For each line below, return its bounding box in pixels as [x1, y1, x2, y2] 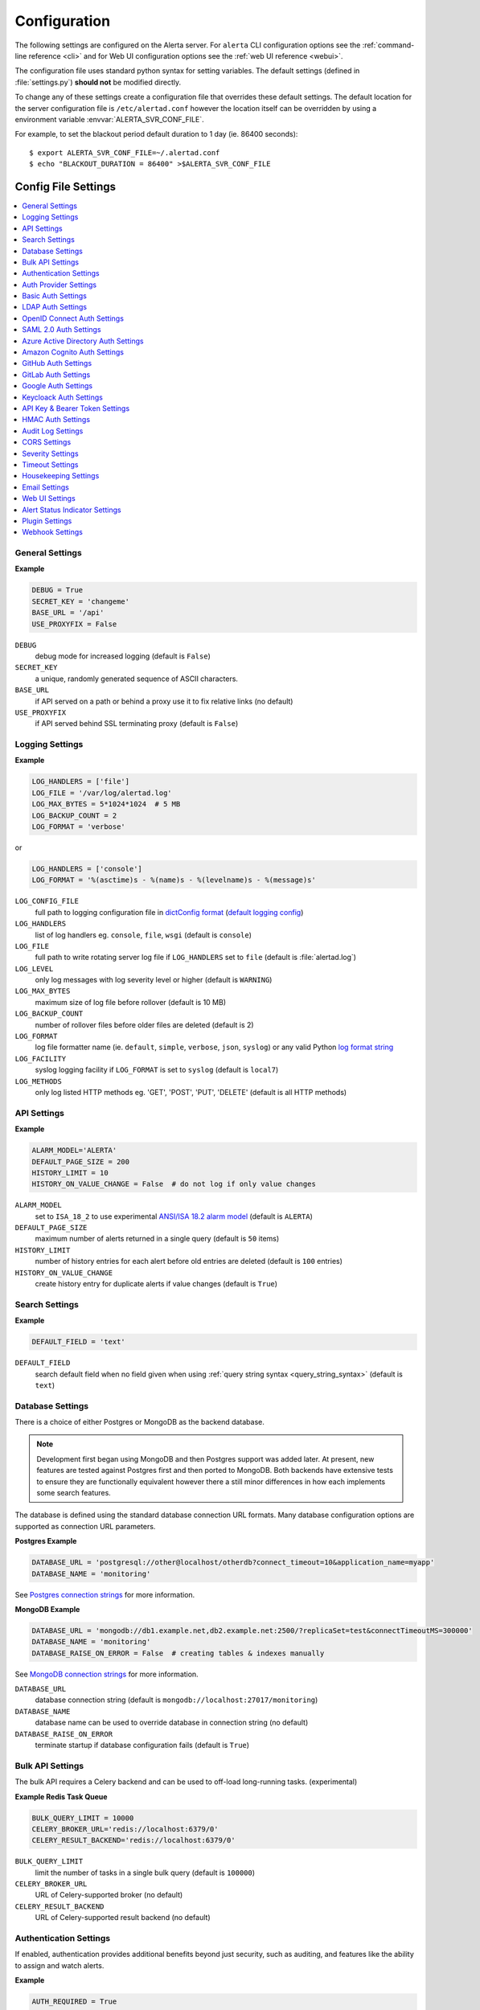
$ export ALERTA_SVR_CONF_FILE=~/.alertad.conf [29, 148, 220, 157]
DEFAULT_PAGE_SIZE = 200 [31, 1157, 130, 1166]
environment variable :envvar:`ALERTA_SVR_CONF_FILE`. [14, 114, 204, 124]
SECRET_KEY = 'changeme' [31, 597, 130, 606]
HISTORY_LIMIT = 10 [31, 1168, 109, 1177]
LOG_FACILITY [14, 1054, 67, 1063]
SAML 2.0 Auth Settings [22, 325, 101, 334]
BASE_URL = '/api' [31, 608, 105, 617]
